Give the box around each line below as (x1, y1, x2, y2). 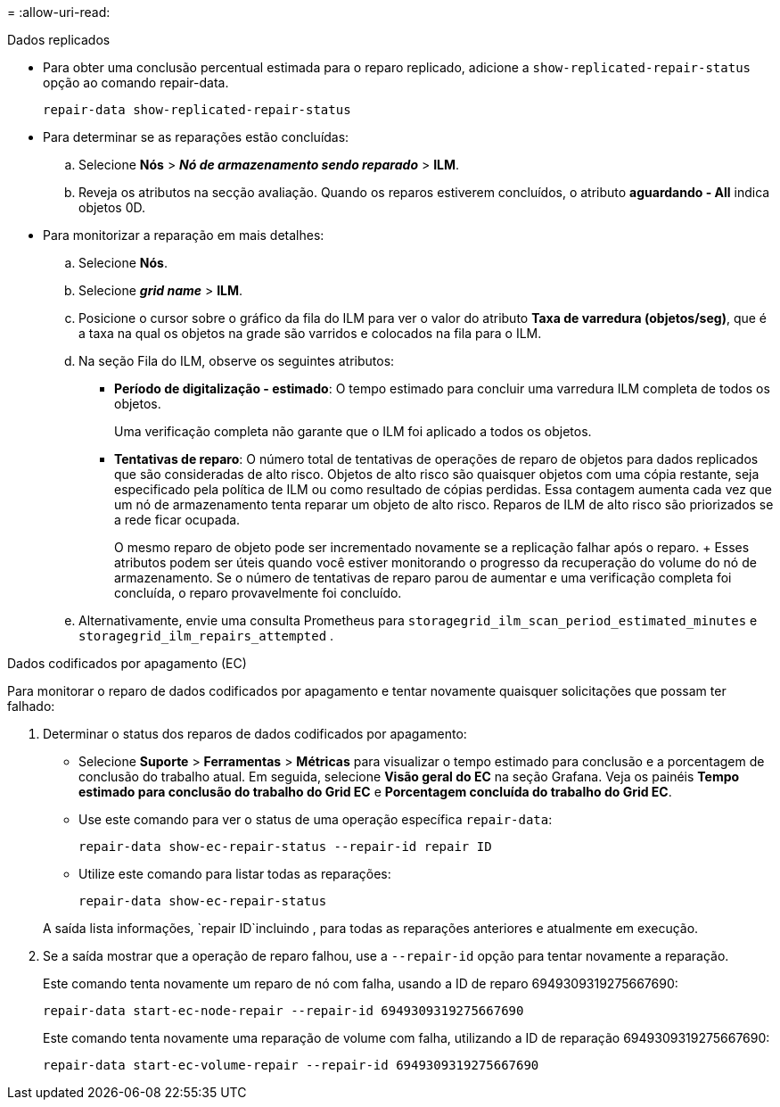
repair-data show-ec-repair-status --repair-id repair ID (78, 839, 492, 854)
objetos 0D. (78, 200, 146, 215)
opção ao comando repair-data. (43, 75, 229, 90)
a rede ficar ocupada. (114, 512, 241, 527)
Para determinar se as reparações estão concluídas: (43, 129, 349, 145)
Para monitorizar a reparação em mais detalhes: (43, 227, 324, 243)
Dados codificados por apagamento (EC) (7, 656, 247, 671)
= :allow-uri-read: (7, 4, 111, 20)
